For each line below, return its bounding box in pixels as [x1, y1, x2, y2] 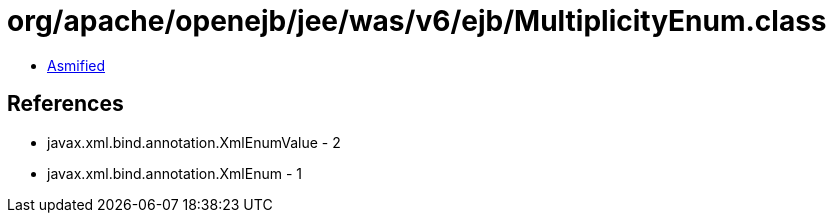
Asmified [47, 56, 106, 74]
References [7, 91, 124, 117]
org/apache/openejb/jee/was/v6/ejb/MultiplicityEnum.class [7, 4, 827, 38]
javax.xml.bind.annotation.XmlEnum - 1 [47, 164, 302, 182]
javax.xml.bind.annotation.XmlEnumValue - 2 [47, 133, 341, 151]
